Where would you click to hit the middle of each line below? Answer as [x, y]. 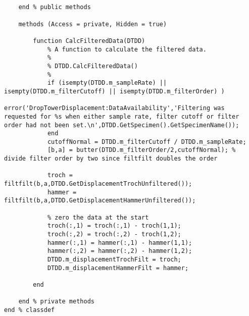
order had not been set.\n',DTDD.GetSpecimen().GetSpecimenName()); [122, 125]
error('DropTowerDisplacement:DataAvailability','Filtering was [114, 108]
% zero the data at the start [98, 217]
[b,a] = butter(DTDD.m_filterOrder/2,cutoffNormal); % [141, 150]
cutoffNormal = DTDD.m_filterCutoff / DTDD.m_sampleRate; [147, 142]
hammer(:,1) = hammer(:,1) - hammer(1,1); [120, 243]
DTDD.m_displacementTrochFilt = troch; [114, 259]
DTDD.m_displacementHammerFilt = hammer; [118, 268]
